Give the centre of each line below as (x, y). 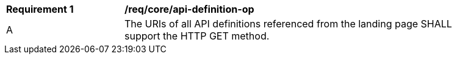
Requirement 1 (40, 9)
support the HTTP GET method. (197, 36)
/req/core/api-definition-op (189, 9)
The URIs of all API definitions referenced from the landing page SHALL (288, 24)
